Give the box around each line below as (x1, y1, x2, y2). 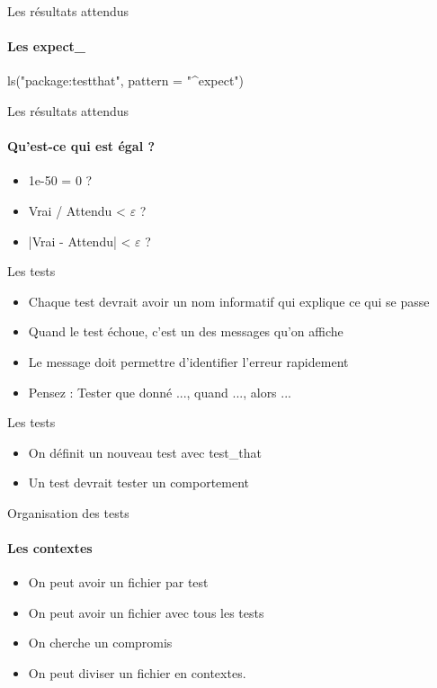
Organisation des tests (7, 503, 129, 522)
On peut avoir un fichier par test (28, 573, 209, 592)
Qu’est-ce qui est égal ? (7, 137, 156, 156)
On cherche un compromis (28, 633, 173, 652)
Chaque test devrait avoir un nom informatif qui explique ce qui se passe (28, 291, 430, 310)
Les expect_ (7, 37, 86, 56)
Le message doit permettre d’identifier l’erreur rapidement (28, 352, 349, 371)
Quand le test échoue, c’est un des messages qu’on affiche (28, 322, 343, 341)
